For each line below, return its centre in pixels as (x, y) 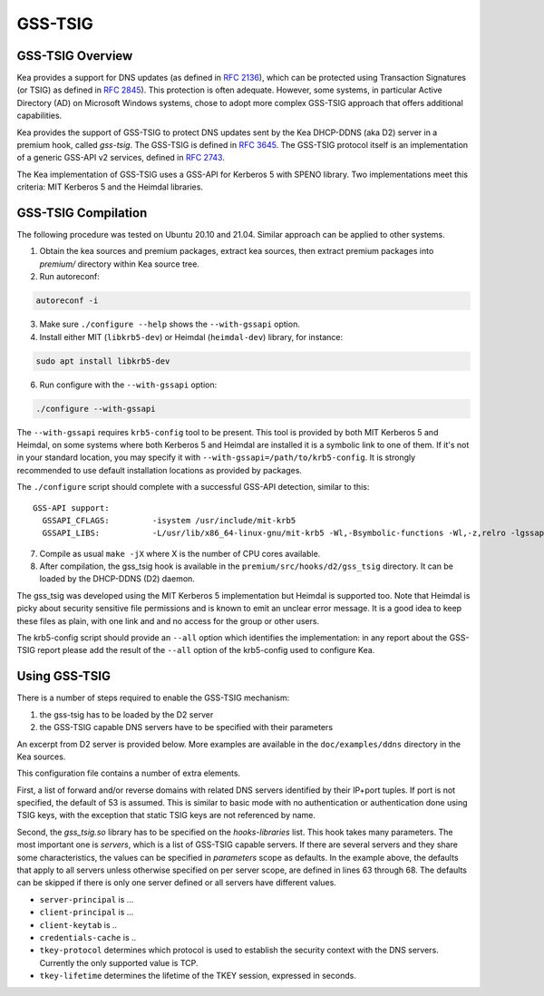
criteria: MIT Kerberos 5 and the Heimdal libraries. (110, 187)
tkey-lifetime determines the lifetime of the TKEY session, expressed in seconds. (198, 976)
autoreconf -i (67, 301)
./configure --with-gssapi (96, 409)
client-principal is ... (87, 913)
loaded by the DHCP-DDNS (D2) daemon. (117, 579)
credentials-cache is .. (88, 937)
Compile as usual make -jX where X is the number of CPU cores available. (180, 553)
